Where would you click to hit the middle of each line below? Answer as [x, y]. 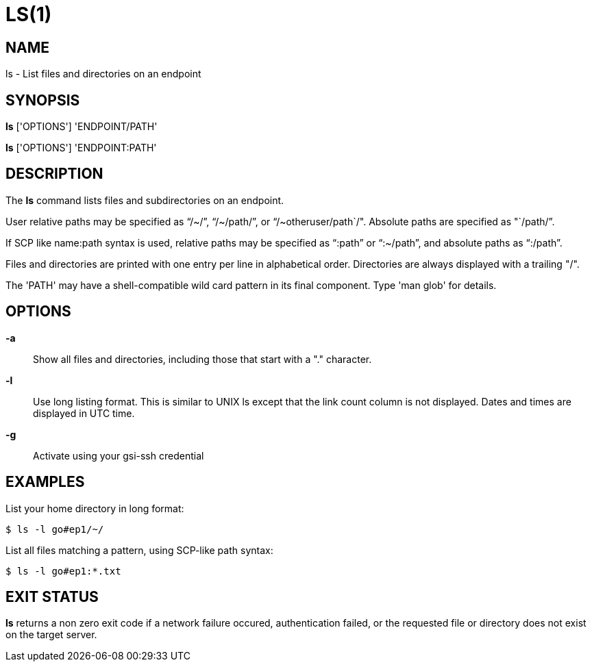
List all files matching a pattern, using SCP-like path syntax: [139, 550]
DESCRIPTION [54, 174]
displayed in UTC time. [84, 413]
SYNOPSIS [43, 100]
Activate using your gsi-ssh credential [119, 455]
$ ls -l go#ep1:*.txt [63, 571]
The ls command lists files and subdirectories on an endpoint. [145, 200]
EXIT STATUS [52, 596]
